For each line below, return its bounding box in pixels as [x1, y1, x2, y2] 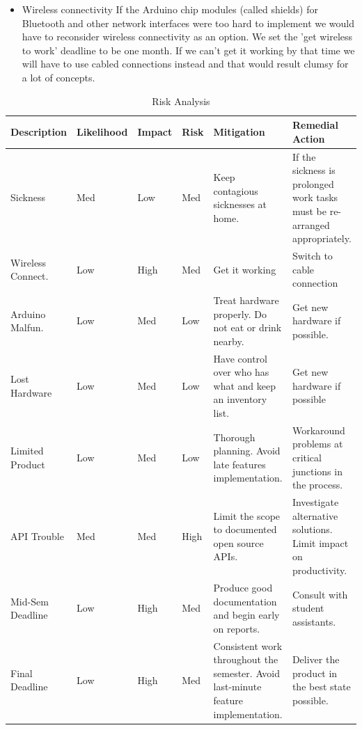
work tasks [292, 190, 338, 205]
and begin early [213, 608, 280, 622]
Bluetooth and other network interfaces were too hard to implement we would [22, 15, 355, 30]
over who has [213, 365, 269, 379]
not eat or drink [213, 320, 282, 335]
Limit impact [292, 535, 349, 550]
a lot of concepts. [22, 70, 95, 84]
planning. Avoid [213, 443, 281, 458]
